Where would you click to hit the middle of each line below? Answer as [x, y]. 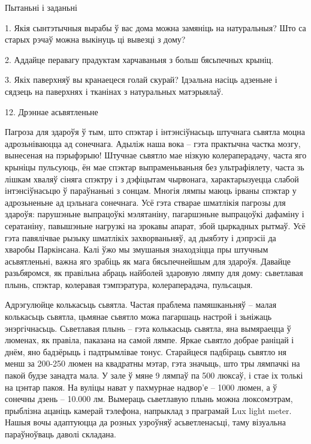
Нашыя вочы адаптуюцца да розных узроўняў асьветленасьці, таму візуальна [145, 422]
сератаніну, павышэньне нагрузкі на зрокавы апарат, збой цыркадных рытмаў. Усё [155, 225]
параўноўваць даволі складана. [61, 434]
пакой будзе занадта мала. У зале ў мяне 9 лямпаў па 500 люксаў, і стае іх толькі [154, 375]
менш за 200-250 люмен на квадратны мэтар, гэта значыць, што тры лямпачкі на [153, 363]
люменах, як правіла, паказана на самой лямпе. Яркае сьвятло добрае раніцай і [150, 340]
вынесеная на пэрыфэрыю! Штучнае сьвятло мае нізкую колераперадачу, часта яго [156, 155]
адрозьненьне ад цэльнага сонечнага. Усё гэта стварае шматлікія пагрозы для [145, 202]
